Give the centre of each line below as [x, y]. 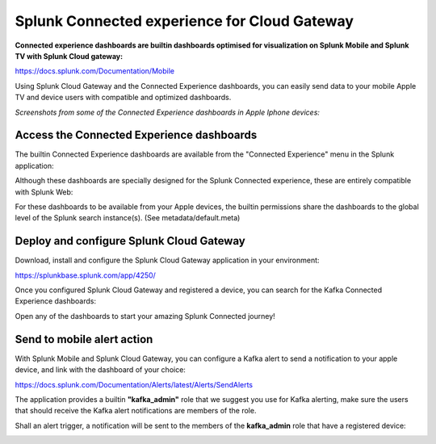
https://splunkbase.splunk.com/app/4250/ [86, 275]
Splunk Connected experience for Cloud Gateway [184, 21]
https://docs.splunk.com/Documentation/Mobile [95, 71]
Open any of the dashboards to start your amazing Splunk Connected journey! [145, 316]
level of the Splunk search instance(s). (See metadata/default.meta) [128, 218]
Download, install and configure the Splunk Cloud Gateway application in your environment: [167, 260]
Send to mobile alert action [84, 339]
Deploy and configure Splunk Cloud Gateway [130, 241]
